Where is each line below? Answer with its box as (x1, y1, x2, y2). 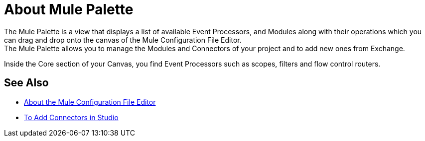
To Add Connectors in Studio (24, 113, 119, 122)
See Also (4, 76, 49, 89)
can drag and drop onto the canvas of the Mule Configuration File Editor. (4, 35, 242, 44)
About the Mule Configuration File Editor (24, 97, 156, 106)
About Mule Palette (4, 1, 134, 18)
